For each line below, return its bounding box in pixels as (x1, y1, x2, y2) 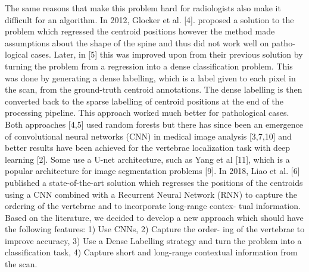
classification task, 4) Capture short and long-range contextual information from (5, 246, 298, 258)
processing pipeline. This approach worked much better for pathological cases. (5, 106, 289, 119)
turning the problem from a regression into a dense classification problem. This (5, 59, 293, 72)
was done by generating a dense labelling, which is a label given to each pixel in (5, 71, 296, 84)
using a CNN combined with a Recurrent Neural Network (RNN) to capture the (5, 188, 298, 200)
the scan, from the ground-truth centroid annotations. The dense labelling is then (5, 83, 302, 96)
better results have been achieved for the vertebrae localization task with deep (5, 141, 291, 154)
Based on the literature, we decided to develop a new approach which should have (5, 211, 304, 223)
